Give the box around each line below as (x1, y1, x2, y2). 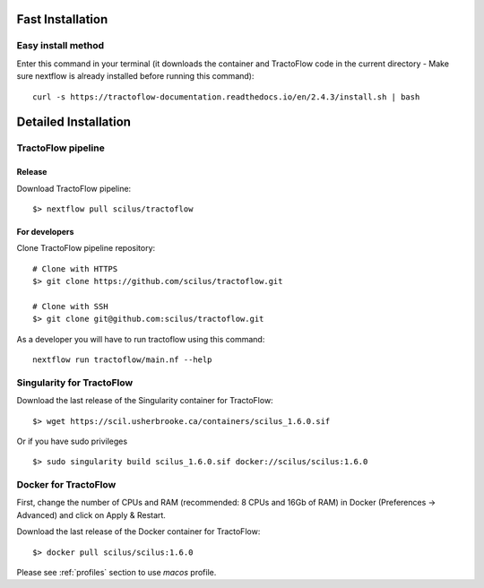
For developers (16, 226, 74, 237)
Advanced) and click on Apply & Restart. (16, 509, 166, 520)
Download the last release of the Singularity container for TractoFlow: (16, 395, 273, 406)
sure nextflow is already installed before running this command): (16, 71, 255, 82)
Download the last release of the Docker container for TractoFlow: (16, 526, 261, 537)
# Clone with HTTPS (32, 264, 118, 273)
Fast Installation (16, 12, 108, 27)
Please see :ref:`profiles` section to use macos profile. (16, 567, 217, 578)
